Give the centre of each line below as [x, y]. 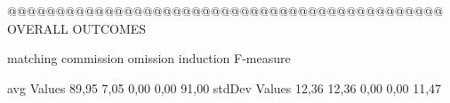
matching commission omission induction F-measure [149, 58]
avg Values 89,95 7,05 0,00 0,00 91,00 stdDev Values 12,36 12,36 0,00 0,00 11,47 [225, 87]
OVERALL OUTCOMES [77, 28]
